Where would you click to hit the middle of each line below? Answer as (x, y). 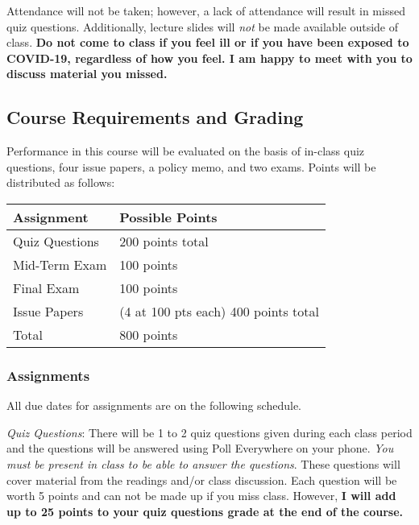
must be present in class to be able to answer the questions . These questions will (203, 463)
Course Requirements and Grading (155, 117)
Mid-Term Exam (60, 264)
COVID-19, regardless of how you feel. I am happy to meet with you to (209, 58)
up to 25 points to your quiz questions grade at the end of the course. (205, 511)
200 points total (164, 241)
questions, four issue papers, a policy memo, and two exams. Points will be (191, 166)
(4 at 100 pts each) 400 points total (219, 311)
